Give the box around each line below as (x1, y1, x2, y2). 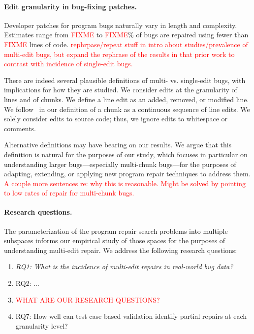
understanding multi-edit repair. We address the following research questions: (4, 245, 237, 255)
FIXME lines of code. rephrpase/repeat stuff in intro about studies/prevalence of (4, 39, 248, 49)
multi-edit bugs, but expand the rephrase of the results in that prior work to (4, 49, 235, 59)
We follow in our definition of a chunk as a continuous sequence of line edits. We (4, 104, 250, 114)
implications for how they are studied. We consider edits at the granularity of (4, 84, 237, 95)
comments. (4, 123, 36, 133)
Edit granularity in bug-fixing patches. (4, 1, 137, 11)
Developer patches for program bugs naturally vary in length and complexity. (4, 20, 237, 30)
